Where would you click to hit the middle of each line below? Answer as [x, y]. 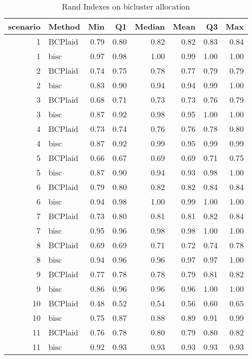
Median [150, 26]
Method [64, 26]
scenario [24, 26]
